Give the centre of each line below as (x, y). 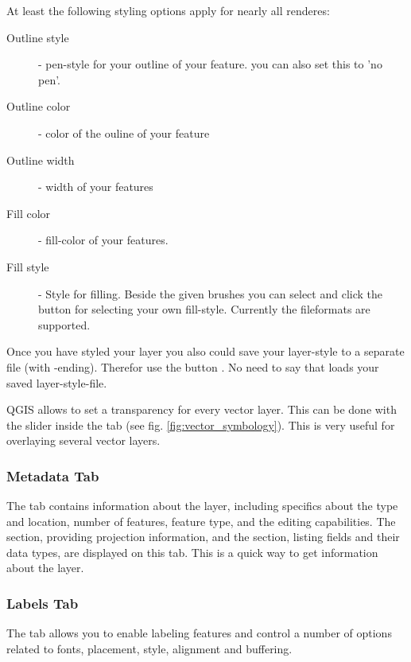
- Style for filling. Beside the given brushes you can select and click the (210, 293)
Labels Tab (43, 603)
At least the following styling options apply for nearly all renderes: (168, 10)
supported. (64, 324)
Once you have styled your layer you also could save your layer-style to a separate (205, 351)
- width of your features (96, 187)
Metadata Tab (53, 475)
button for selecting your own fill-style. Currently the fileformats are (204, 309)
